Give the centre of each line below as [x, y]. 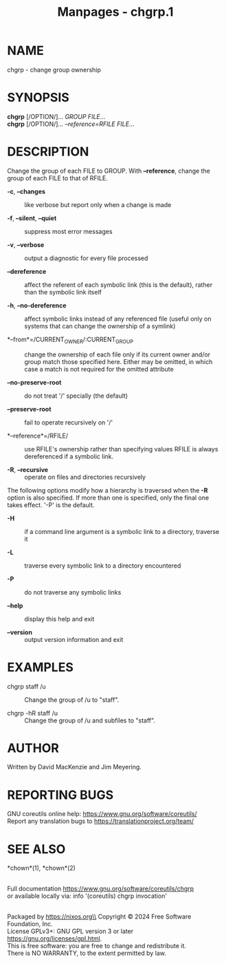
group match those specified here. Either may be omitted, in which [118, 361]
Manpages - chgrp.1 [115, 12]
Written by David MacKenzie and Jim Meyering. [75, 767]
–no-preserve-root [34, 382]
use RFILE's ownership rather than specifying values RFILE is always [121, 449]
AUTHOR [33, 748]
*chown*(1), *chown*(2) [41, 868]
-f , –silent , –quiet [32, 218]
